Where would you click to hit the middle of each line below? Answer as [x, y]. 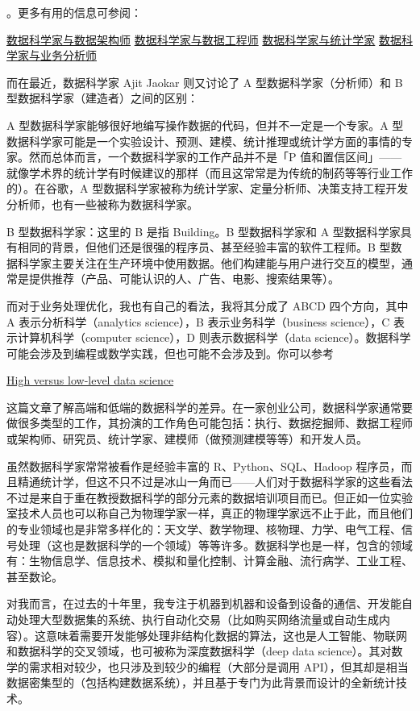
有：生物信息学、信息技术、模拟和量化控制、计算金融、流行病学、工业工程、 [210, 561]
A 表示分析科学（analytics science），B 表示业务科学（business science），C [198, 321]
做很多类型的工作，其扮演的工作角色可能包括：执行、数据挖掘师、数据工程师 [210, 423]
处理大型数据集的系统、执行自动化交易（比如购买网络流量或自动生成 [198, 619]
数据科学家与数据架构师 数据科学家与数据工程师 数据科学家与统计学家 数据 [204, 39]
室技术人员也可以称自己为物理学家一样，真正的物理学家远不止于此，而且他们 [210, 513]
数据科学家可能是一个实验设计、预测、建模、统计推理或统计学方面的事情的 [204, 141]
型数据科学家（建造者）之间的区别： [102, 98]
